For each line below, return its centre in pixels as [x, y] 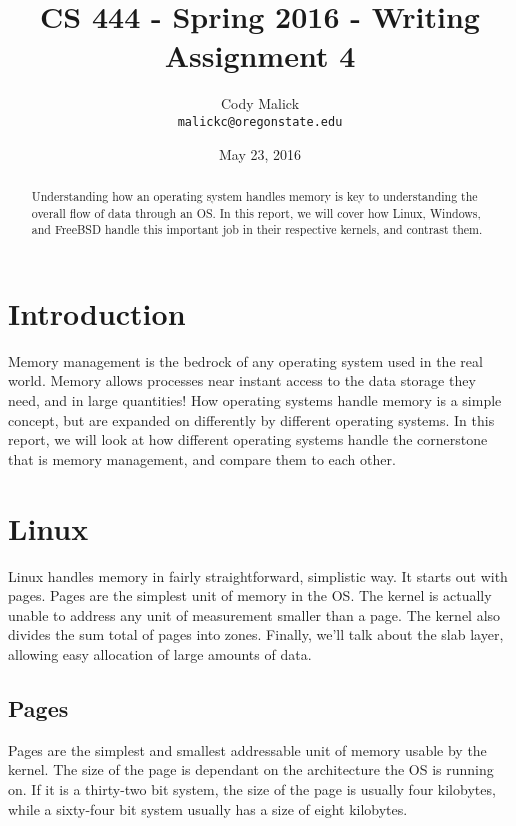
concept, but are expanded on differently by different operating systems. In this [251, 419]
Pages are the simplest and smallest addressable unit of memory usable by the [247, 749]
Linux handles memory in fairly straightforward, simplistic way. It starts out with [258, 575]
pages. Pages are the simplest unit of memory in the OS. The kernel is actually [250, 595]
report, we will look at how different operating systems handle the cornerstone [248, 439]
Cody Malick [260, 103]
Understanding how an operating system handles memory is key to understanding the [254, 195]
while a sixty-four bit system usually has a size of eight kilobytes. [208, 808]
